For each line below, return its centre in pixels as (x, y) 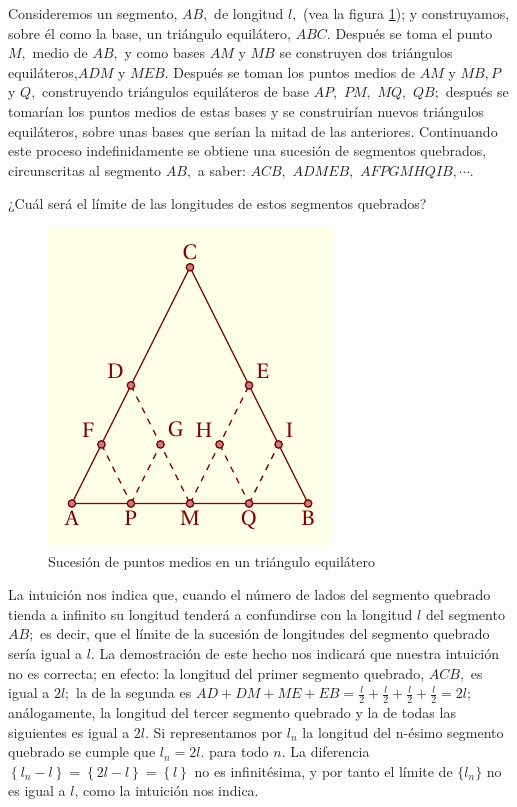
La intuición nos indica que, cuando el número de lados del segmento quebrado (249, 594)
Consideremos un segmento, (93, 13)
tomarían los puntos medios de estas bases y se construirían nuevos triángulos (246, 110)
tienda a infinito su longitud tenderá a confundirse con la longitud (210, 613)
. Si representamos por (214, 731)
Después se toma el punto (414, 32)
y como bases (165, 52)
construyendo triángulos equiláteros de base (175, 91)
